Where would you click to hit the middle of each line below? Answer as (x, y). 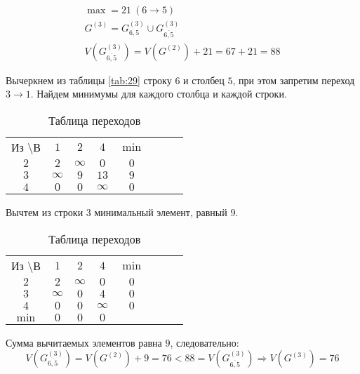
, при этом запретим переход (294, 80)
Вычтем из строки (45, 212)
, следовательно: (205, 342)
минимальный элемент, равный (161, 212)
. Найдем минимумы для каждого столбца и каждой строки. (159, 94)
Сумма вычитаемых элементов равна (84, 342)
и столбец (204, 80)
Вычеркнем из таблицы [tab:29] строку (89, 80)
